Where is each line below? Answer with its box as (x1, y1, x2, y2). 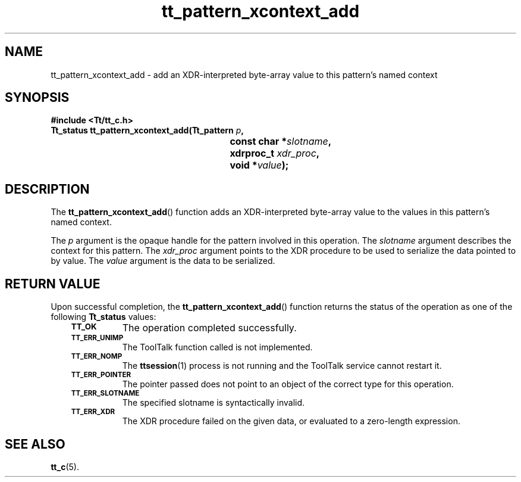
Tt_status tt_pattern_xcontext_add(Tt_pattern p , (51, 125, 244, 136)
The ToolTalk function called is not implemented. (122, 342, 313, 353)
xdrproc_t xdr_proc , (230, 147, 320, 160)
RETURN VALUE (5, 276, 101, 291)
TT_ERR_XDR (71, 408, 115, 416)
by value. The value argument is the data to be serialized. (51, 256, 275, 266)
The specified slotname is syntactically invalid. (122, 397, 305, 408)
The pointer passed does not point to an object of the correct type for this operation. (122, 379, 454, 390)
